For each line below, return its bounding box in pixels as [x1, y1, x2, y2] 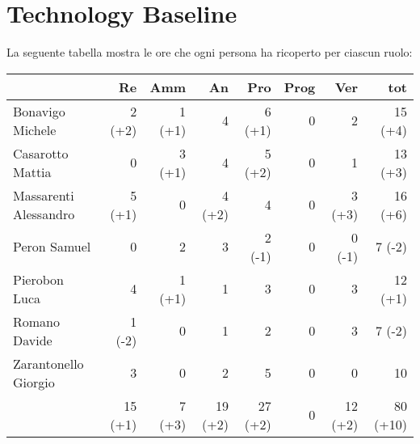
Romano [13, 311, 61, 331]
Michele [13, 120, 57, 139]
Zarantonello [13, 353, 84, 373]
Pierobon [13, 269, 64, 289]
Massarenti [13, 185, 74, 205]
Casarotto [13, 143, 69, 163]
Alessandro [13, 204, 75, 223]
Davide [13, 330, 52, 349]
